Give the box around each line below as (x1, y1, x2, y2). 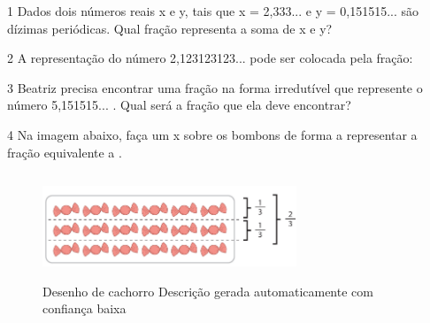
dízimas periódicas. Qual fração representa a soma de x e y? (7, 19, 333, 37)
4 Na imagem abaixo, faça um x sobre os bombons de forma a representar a (7, 125, 418, 143)
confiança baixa (42, 299, 127, 318)
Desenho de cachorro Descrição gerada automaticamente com (42, 281, 373, 300)
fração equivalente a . (7, 142, 122, 161)
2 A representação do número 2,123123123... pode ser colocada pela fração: (7, 49, 413, 67)
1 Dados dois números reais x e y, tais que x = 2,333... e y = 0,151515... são (7, 2, 419, 19)
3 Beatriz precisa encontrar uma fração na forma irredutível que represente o (7, 78, 423, 96)
